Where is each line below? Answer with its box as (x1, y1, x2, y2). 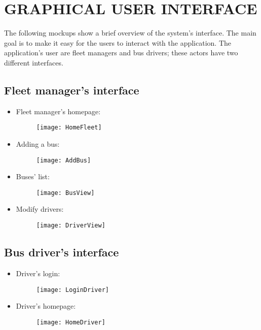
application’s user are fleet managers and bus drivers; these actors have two (4, 47, 238, 58)
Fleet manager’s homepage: (16, 106, 101, 116)
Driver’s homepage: (16, 301, 76, 311)
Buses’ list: (16, 171, 50, 182)
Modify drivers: (16, 204, 64, 214)
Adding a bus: (16, 138, 60, 149)
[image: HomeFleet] (36, 124, 102, 131)
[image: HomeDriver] (36, 318, 105, 326)
